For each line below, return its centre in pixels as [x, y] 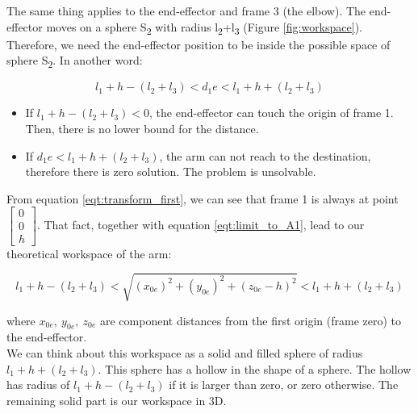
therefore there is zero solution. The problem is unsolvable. [171, 171]
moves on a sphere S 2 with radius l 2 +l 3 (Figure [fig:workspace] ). [204, 27]
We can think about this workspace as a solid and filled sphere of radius [185, 353]
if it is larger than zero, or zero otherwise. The [284, 385]
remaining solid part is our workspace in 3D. [117, 400]
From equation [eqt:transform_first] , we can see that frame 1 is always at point [203, 198]
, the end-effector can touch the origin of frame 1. [272, 113]
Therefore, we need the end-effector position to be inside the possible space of [199, 44]
